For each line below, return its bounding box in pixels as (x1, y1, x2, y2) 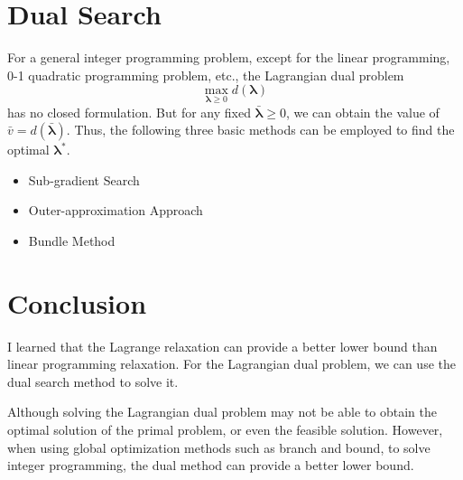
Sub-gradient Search (28, 170, 140, 189)
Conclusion (7, 284, 147, 321)
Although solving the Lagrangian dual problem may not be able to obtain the (7, 402, 438, 421)
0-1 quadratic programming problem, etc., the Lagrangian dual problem (7, 65, 404, 84)
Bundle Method (28, 231, 116, 249)
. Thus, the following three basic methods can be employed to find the (66, 120, 455, 139)
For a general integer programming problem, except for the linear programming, (7, 48, 450, 67)
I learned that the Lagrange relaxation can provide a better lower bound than (7, 336, 438, 355)
